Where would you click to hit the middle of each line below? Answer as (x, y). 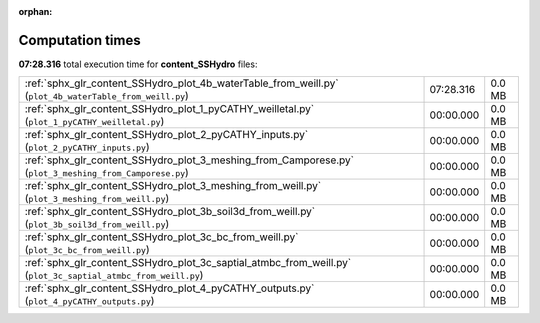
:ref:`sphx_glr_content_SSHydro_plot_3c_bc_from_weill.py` (161, 237)
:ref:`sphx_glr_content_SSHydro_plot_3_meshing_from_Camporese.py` (189, 160)
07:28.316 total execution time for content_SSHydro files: (138, 64)
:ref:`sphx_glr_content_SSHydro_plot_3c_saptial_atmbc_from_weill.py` (188, 263)
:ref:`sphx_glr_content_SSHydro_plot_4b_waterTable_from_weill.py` (181, 83)
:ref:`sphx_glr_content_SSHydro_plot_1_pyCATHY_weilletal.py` (169, 109)
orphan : (35, 11)
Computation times (79, 40)
